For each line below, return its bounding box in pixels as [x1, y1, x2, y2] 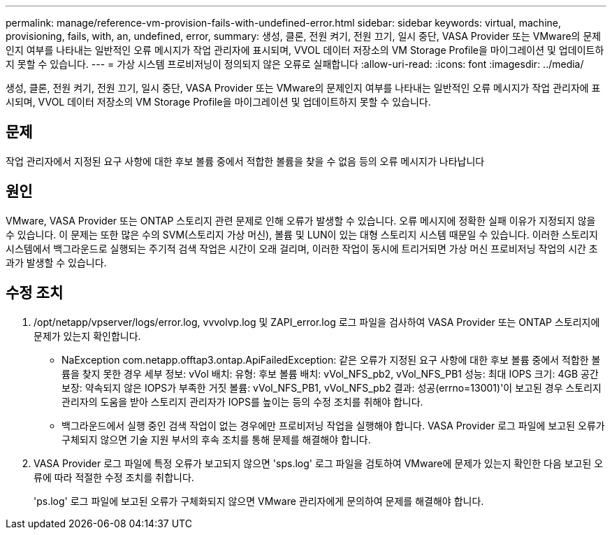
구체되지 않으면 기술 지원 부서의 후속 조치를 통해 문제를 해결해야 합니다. [61, 433, 371, 445]
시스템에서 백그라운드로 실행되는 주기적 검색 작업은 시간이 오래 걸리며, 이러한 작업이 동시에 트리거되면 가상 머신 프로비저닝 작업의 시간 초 [6, 242, 598, 255]
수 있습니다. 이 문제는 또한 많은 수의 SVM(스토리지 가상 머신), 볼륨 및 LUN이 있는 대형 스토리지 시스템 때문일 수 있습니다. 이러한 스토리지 [6, 228, 598, 241]
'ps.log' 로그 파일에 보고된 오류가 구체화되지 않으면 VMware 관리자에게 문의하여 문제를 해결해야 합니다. [34, 494, 484, 507]
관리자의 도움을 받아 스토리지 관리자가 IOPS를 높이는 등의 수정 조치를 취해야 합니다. [61, 395, 423, 408]
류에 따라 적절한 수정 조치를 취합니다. [34, 471, 194, 483]
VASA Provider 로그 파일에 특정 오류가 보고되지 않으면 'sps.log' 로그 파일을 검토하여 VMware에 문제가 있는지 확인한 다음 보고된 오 [34, 457, 604, 469]
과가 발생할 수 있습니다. [6, 256, 107, 269]
